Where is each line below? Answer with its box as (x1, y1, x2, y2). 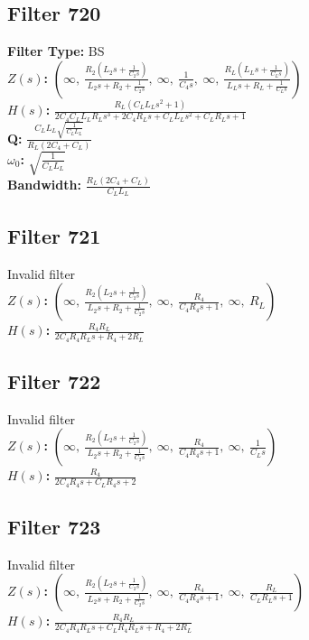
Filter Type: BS (7, 42, 105, 60)
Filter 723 (7, 512, 101, 540)
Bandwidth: (7, 175, 81, 194)
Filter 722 (7, 366, 101, 394)
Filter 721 (7, 221, 101, 249)
